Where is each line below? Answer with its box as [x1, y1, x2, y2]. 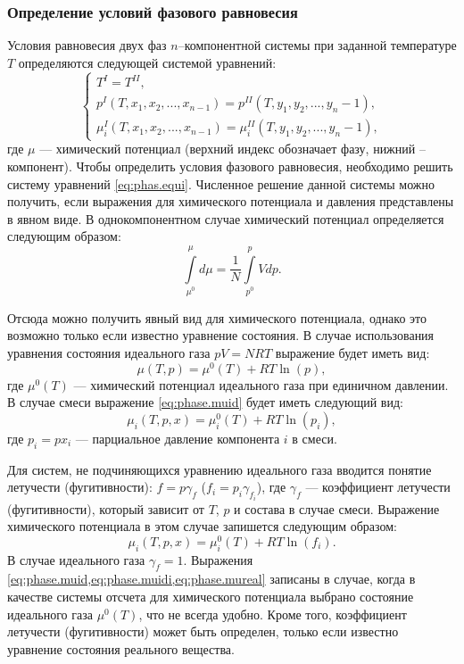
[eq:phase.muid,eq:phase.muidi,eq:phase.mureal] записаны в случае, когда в [7, 569, 416, 588]
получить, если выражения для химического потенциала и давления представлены [7, 192, 454, 211]
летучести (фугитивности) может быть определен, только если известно [7, 622, 399, 641]
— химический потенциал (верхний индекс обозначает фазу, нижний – [39, 139, 426, 158]
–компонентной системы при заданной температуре [178, 36, 457, 54]
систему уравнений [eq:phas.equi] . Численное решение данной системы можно [7, 174, 435, 193]
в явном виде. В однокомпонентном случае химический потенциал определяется [7, 209, 444, 228]
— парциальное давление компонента [75, 428, 280, 447]
